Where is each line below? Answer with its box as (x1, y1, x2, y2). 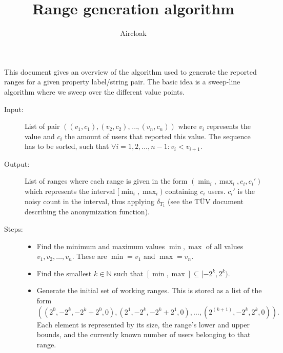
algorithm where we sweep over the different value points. (4, 86, 185, 97)
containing (165, 185, 198, 196)
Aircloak (120, 28, 147, 38)
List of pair (25, 121, 60, 131)
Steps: (4, 223, 23, 234)
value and (25, 130, 55, 141)
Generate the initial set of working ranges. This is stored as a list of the (36, 285, 262, 296)
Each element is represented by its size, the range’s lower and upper (36, 319, 250, 329)
